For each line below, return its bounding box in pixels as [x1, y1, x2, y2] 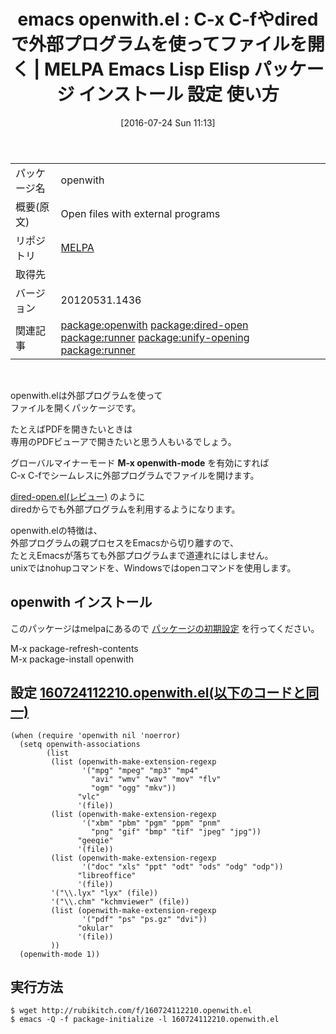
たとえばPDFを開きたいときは [10, 423, 133, 435]
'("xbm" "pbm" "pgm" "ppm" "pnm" [81, 818, 222, 828]
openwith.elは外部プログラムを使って [10, 389, 163, 401]
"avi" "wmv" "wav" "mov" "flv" [90, 774, 222, 784]
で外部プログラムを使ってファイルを [11, 33, 308, 56]
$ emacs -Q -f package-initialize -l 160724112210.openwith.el [10, 1015, 280, 1025]
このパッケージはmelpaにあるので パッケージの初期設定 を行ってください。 [10, 622, 320, 634]
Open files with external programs [60, 206, 221, 220]
